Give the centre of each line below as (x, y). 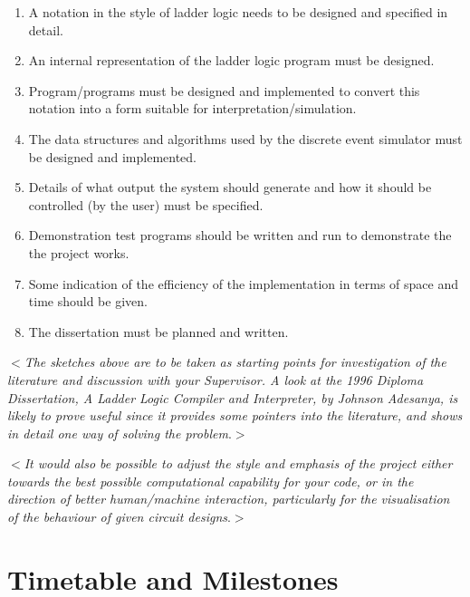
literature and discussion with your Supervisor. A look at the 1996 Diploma (216, 379)
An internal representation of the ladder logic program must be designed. (231, 60)
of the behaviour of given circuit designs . (119, 517)
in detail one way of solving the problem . (120, 433)
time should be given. (88, 301)
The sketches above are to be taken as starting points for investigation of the (235, 362)
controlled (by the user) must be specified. (146, 204)
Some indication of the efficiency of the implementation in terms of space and (244, 283)
